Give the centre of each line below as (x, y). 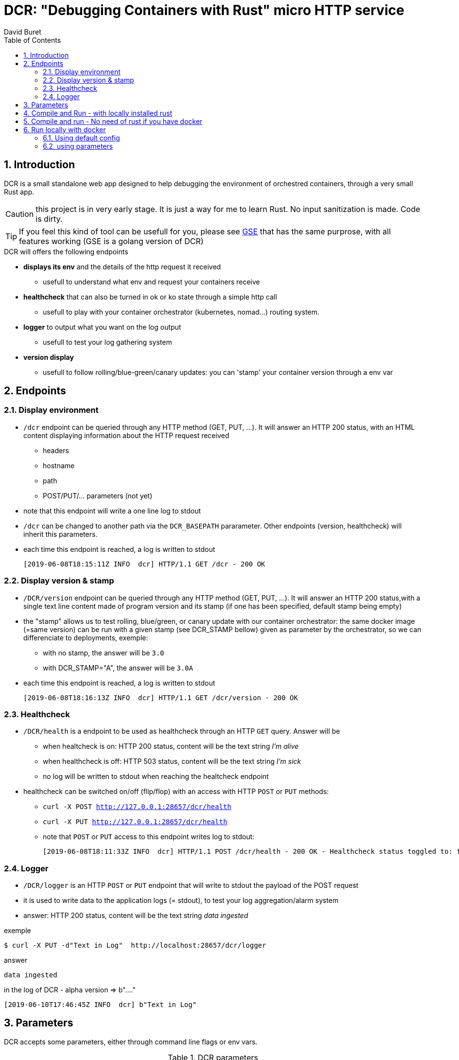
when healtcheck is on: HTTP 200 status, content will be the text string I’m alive (171, 746)
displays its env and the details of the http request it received (122, 266)
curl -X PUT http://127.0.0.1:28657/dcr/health (135, 822)
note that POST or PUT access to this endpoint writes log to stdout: (149, 837)
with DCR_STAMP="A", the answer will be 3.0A (118, 668)
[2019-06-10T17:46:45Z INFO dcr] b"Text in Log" (100, 1005)
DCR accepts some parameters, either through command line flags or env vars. (131, 1042)
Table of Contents (33, 40)
